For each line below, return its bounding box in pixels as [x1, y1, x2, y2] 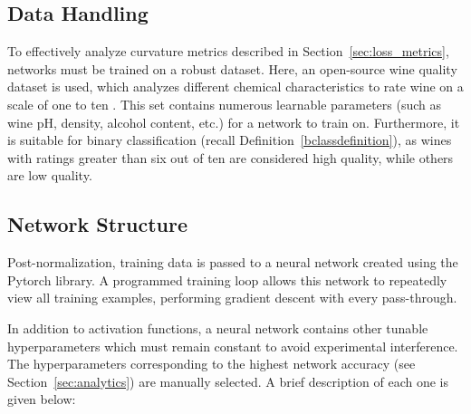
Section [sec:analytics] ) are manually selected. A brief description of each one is [7, 371, 448, 390]
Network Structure [7, 210, 188, 238]
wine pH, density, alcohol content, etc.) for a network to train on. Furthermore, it [7, 112, 460, 131]
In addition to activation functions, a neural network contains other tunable [7, 318, 428, 337]
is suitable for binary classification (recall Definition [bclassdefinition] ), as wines [7, 130, 452, 149]
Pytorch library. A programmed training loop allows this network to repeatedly [7, 270, 447, 289]
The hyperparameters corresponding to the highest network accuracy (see [7, 354, 416, 373]
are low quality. [7, 166, 92, 185]
